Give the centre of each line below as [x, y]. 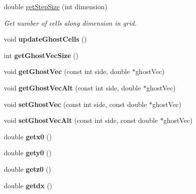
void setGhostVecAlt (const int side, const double [81, 120]
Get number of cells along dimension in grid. [70, 22]
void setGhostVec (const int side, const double [75, 104]
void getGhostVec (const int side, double [67, 71]
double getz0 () [28, 169]
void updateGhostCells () [45, 39]
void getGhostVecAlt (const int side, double [73, 87]
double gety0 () [28, 153]
